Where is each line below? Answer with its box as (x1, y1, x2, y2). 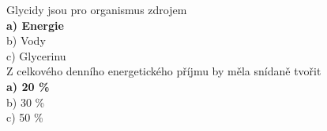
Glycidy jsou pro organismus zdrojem (6, 2, 187, 17)
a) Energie (6, 16, 64, 33)
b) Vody (6, 32, 46, 49)
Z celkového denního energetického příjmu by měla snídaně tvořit (6, 63, 321, 79)
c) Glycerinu (6, 47, 66, 64)
